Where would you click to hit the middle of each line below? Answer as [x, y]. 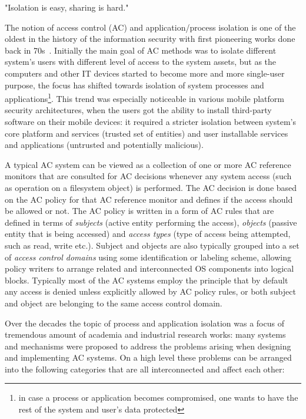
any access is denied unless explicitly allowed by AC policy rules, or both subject [150, 291]
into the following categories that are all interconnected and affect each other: [145, 369]
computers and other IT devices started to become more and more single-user [145, 73]
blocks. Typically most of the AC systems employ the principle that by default [147, 280]
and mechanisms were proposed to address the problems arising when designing [148, 346]
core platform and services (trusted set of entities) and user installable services [147, 133]
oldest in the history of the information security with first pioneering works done [150, 39]
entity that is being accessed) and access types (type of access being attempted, [148, 234]
